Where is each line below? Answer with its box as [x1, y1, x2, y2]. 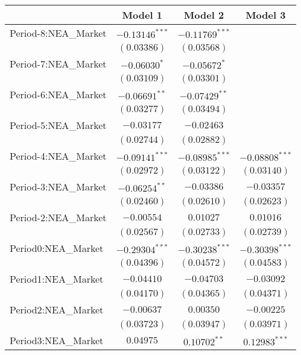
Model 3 [246, 8, 286, 22]
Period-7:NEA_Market [10, 57, 107, 71]
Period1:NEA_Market [10, 272, 104, 286]
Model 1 [122, 8, 162, 22]
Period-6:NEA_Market [10, 87, 107, 101]
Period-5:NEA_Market [10, 118, 107, 132]
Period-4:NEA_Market [10, 149, 107, 163]
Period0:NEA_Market [10, 241, 104, 255]
